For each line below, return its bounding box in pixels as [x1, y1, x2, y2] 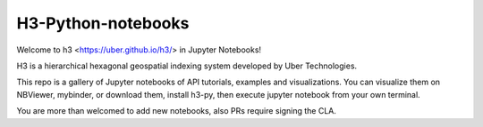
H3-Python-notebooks [16, 13, 190, 33]
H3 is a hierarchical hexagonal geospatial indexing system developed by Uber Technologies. [16, 60, 358, 71]
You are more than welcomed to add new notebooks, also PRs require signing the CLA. [16, 106, 337, 116]
